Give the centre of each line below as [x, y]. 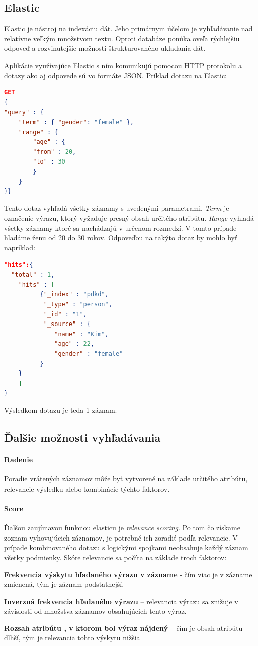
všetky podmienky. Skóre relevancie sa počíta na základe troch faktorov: [115, 557]
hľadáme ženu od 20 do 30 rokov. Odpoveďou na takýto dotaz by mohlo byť [121, 237]
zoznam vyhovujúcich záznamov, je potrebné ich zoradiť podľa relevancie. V [121, 537]
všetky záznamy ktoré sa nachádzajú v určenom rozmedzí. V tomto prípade [120, 227]
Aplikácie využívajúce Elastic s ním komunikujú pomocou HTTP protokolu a [123, 65]
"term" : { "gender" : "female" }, [76, 122]
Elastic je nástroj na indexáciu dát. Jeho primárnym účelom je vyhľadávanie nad [128, 29]
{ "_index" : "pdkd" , [74, 294]
